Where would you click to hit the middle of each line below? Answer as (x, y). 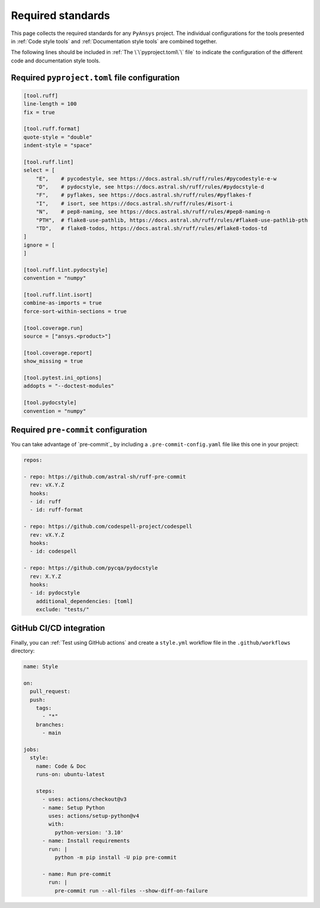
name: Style (41, 666)
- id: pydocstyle (55, 593)
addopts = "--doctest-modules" (69, 386)
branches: (50, 724)
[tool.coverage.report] (58, 353)
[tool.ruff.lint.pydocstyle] (66, 270)
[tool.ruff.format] (52, 129)
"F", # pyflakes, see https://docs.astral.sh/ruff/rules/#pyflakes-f (144, 195)
